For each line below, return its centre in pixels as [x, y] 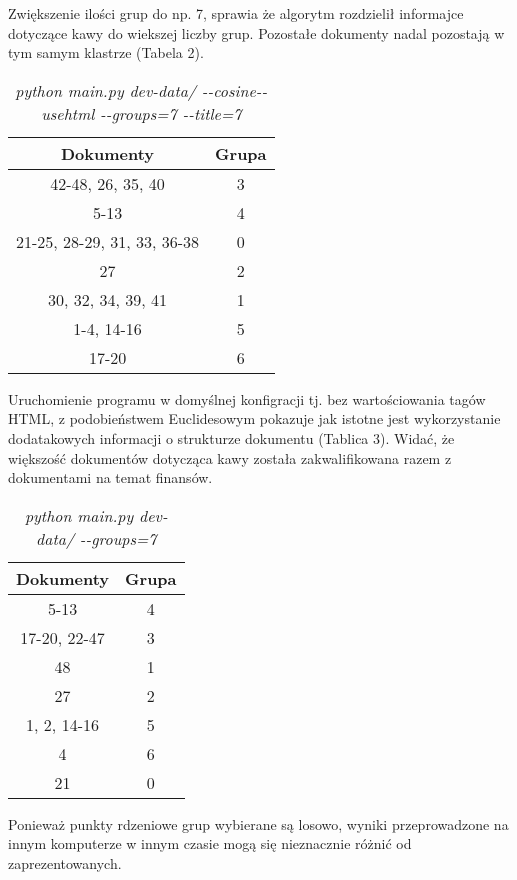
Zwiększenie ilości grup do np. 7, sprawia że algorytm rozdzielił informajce [236, 13]
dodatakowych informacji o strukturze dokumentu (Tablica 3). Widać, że [231, 437]
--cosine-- [234, 90]
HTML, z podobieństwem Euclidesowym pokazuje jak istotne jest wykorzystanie [254, 418]
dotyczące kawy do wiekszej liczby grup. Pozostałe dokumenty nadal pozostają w [256, 32]
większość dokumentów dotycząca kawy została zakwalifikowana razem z [230, 457]
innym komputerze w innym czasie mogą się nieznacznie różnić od [210, 843]
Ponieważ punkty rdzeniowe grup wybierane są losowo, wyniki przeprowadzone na [258, 823]
